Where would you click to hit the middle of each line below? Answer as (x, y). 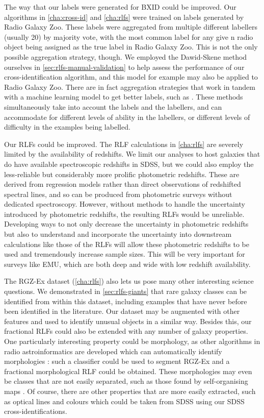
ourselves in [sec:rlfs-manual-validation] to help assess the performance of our (124, 67)
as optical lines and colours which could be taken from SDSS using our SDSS (124, 401)
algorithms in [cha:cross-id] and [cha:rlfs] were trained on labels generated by (124, 17)
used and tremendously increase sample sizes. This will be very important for (125, 254)
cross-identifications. (36, 411)
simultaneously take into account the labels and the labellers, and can (113, 106)
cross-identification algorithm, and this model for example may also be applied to (131, 77)
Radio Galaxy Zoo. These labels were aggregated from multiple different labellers (131, 27)
